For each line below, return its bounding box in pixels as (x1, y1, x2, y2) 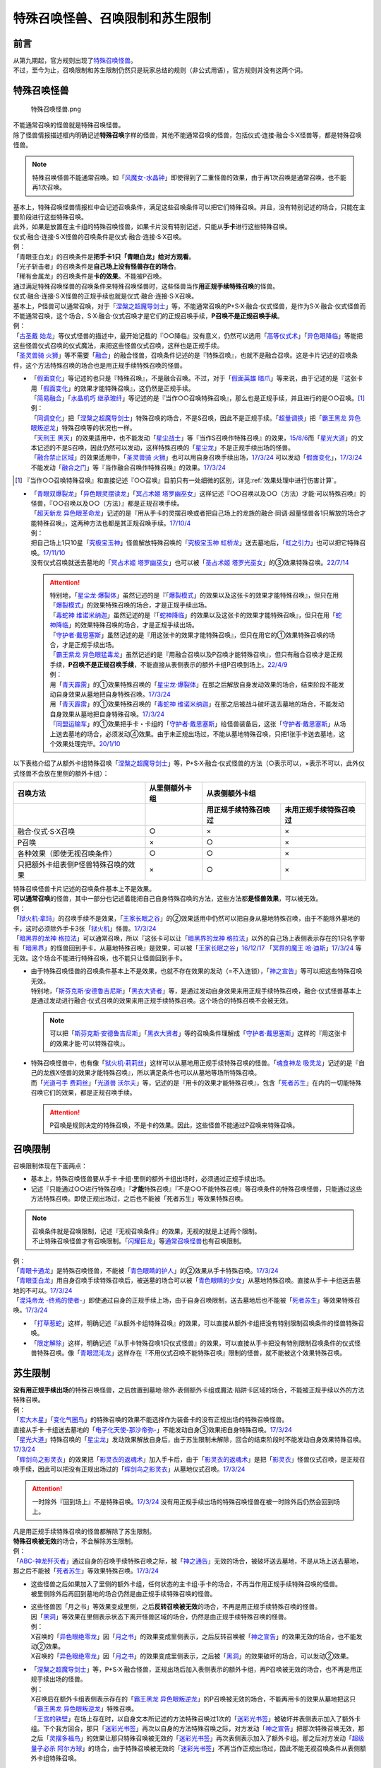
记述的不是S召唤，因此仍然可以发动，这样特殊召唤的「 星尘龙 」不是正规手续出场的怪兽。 (36, 443, 294, 452)
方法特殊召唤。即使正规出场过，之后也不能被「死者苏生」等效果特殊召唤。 (30, 1194, 247, 1202)
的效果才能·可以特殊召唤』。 (49, 1039, 130, 1047)
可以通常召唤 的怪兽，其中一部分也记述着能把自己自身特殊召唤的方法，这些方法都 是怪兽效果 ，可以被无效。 (13, 895, 322, 903)
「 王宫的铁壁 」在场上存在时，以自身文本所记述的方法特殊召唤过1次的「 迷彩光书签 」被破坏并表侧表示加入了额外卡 (30, 1714, 361, 1723)
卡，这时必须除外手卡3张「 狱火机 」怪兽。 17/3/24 (13, 924, 157, 933)
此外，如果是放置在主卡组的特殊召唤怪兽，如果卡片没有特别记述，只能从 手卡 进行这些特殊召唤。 (13, 223, 291, 231)
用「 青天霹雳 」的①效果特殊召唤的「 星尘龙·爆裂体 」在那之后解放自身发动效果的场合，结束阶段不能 (49, 680, 339, 689)
